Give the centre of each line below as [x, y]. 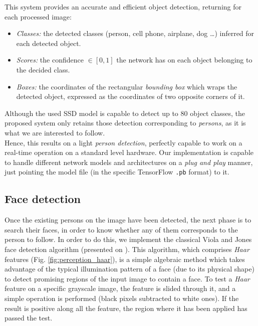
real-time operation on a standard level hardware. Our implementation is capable [129, 152]
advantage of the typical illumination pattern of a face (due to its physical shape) [130, 269]
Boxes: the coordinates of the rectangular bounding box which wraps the [127, 86]
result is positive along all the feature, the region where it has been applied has [126, 308]
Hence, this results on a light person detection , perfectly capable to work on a [123, 142]
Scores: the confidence [50, 60]
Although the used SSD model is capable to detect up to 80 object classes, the [125, 113]
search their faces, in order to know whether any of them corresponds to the [121, 229]
